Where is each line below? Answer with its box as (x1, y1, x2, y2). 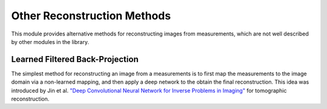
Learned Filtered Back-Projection (11, 54, 139, 64)
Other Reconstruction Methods (11, 9, 171, 22)
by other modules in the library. (11, 38, 89, 45)
